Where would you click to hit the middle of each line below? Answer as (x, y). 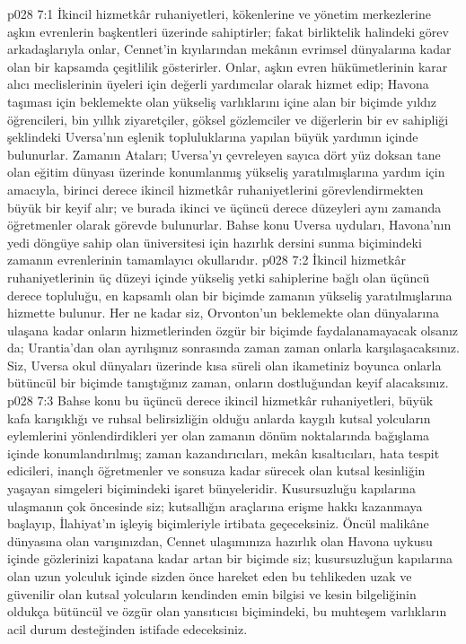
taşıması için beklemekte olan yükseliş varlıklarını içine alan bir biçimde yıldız (222, 101)
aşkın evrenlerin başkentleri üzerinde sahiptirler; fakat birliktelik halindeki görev (228, 31)
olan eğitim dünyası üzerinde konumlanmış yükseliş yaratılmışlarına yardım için (226, 172)
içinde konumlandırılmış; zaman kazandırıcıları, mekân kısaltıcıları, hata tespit (224, 453)
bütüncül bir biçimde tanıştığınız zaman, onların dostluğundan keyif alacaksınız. (228, 383)
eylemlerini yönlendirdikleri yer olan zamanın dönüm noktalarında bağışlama (219, 435)
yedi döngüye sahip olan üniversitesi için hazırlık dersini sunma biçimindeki (215, 242)
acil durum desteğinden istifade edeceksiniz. (127, 628)
